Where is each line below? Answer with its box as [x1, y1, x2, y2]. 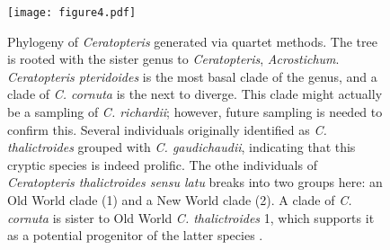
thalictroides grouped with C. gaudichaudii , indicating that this [7, 138, 356, 156]
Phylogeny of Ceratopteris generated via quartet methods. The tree [7, 31, 377, 50]
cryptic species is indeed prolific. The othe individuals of [7, 155, 317, 174]
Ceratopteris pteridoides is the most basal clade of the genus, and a [7, 67, 377, 85]
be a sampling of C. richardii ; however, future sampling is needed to [7, 103, 383, 121]
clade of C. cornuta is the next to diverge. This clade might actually [7, 85, 383, 103]
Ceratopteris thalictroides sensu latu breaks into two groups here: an [7, 173, 383, 192]
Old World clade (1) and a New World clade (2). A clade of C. [7, 191, 352, 209]
